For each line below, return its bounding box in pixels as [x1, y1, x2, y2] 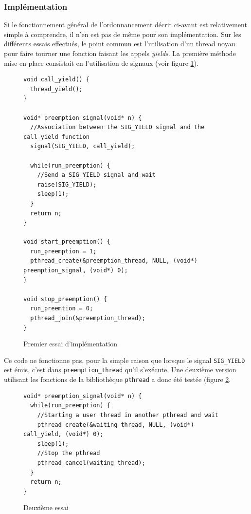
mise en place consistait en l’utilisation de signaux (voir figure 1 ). [4, 57, 198, 68]
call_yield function [23, 133, 90, 140]
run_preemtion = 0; [30, 305, 93, 312]
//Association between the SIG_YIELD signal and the [30, 124, 205, 131]
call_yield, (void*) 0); [23, 431, 104, 438]
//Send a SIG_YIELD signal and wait [37, 171, 156, 179]
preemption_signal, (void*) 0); [23, 267, 128, 274]
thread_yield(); [30, 85, 83, 93]
